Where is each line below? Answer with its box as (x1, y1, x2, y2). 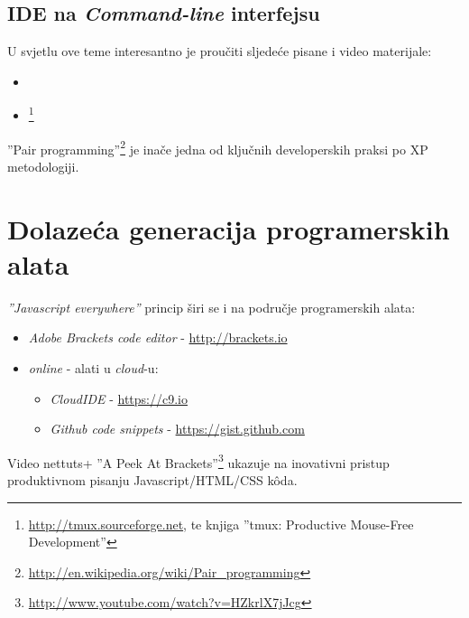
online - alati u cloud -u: (28, 358, 159, 377)
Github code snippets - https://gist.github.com (50, 419, 305, 438)
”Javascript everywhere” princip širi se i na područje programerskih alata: (7, 297, 416, 316)
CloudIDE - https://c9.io (50, 389, 188, 407)
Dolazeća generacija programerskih (7, 210, 450, 247)
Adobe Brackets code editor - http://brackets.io (28, 328, 288, 347)
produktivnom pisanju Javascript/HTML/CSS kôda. (7, 471, 298, 490)
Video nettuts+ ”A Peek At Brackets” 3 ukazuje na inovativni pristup (7, 450, 390, 472)
